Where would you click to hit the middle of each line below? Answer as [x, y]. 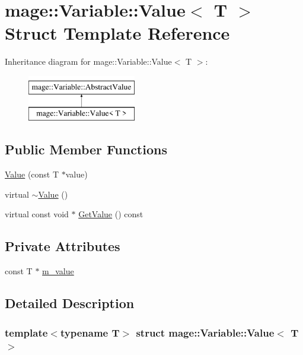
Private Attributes [63, 246]
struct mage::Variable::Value [205, 332]
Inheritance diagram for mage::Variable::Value [88, 61]
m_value [58, 271]
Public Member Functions [86, 149]
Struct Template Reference [117, 33]
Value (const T [32, 174]
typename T [90, 332]
